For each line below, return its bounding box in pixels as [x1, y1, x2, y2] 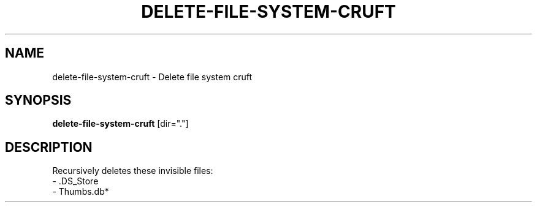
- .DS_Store [52, 176, 99, 187]
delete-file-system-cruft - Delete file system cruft [52, 71, 253, 82]
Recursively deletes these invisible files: [52, 165, 213, 176]
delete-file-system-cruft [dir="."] [52, 118, 189, 129]
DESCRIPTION [5, 139, 93, 155]
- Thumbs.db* [52, 186, 109, 197]
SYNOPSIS [5, 92, 72, 108]
